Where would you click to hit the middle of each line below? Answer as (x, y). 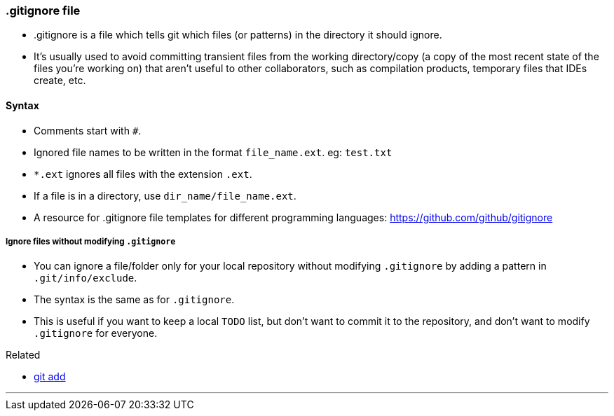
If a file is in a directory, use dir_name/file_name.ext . (165, 195)
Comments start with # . (88, 130)
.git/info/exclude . (86, 278)
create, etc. (60, 81)
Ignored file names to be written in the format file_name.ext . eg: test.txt (213, 152)
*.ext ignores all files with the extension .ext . (143, 174)
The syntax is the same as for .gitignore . (134, 300)
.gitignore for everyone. (96, 333)
